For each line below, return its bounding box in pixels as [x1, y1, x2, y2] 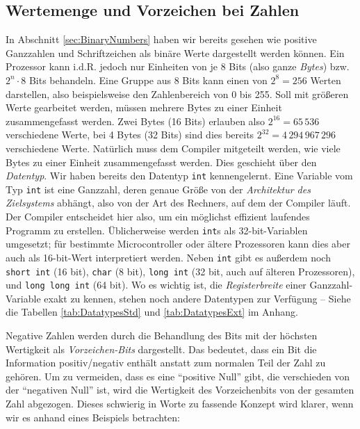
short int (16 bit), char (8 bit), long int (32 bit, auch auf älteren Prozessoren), [6, 264, 355, 278]
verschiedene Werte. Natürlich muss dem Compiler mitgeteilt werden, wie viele [6, 140, 341, 155]
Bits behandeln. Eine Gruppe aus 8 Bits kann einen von [28, 72, 268, 87]
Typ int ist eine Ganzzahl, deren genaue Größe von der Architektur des [6, 181, 311, 196]
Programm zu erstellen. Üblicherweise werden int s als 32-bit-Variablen [6, 222, 308, 237]
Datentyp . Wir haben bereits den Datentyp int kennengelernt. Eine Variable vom [6, 168, 353, 183]
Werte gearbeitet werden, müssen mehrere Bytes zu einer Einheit [6, 100, 282, 115]
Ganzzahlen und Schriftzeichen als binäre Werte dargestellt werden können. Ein [6, 45, 345, 60]
